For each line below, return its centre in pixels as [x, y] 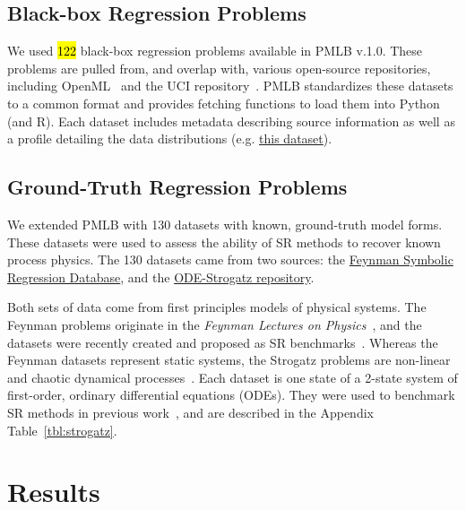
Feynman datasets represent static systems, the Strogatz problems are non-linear [229, 360]
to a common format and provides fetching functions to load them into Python [224, 103]
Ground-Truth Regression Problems [177, 187]
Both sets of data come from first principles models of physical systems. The [217, 307]
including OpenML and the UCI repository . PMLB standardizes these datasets [230, 86]
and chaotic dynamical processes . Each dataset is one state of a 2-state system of [233, 377]
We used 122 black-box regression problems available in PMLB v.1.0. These [215, 51]
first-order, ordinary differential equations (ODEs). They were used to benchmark [231, 395]
